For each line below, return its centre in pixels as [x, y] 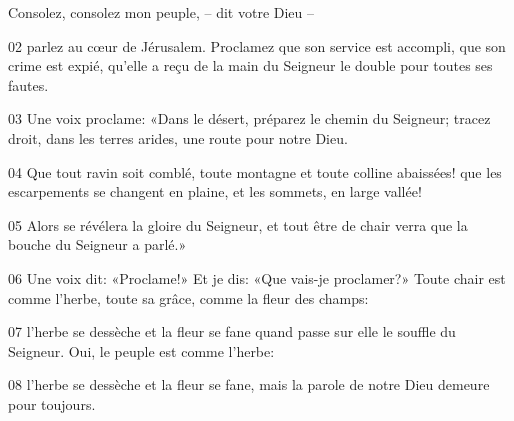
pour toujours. [52, 403]
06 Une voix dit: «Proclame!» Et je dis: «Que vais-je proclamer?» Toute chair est [257, 277]
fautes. [28, 84]
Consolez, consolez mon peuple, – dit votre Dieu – [161, 12]
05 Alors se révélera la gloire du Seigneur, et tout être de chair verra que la [238, 224]
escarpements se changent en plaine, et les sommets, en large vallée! [215, 191]
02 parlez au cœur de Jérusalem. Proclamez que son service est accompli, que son [257, 45]
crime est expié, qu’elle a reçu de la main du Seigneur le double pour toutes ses [250, 65]
